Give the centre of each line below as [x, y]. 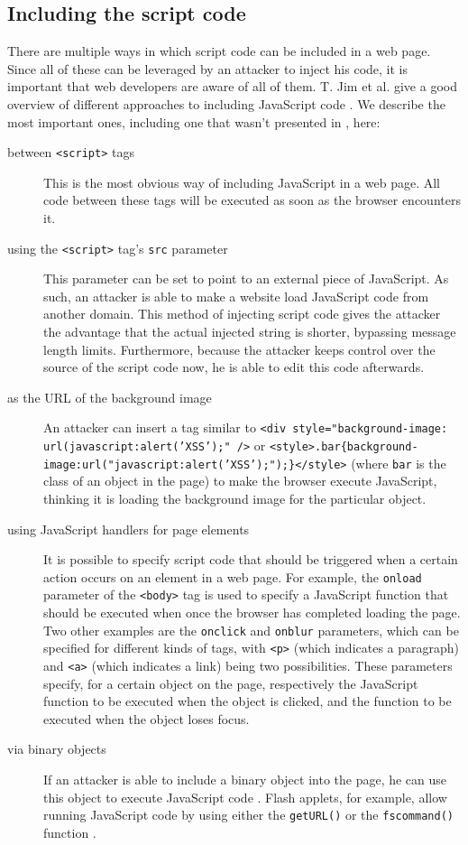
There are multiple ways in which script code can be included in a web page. [219, 51]
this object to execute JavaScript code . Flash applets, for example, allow [245, 797]
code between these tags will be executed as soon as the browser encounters [252, 200]
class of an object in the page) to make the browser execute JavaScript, [240, 481]
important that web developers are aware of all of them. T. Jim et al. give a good [232, 86]
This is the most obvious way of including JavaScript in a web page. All [242, 182]
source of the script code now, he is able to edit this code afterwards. [234, 367]
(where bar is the [399, 463]
